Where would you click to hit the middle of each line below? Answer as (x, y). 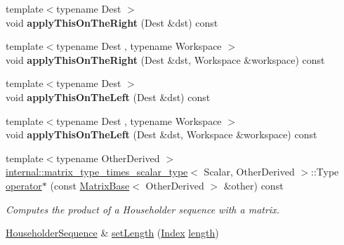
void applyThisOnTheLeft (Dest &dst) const (108, 97)
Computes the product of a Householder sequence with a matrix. (143, 209)
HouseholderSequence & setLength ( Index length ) (112, 233)
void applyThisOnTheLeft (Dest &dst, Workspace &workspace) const (161, 134)
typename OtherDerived (108, 158)
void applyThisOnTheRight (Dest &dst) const (112, 22)
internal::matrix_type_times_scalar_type (97, 172)
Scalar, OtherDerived (249, 172)
